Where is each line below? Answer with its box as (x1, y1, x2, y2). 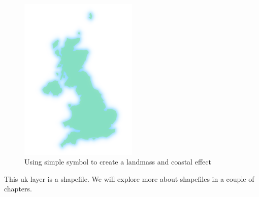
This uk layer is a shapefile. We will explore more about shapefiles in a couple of (4, 173, 254, 184)
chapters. (4, 183, 32, 194)
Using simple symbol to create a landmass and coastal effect (24, 156, 211, 167)
